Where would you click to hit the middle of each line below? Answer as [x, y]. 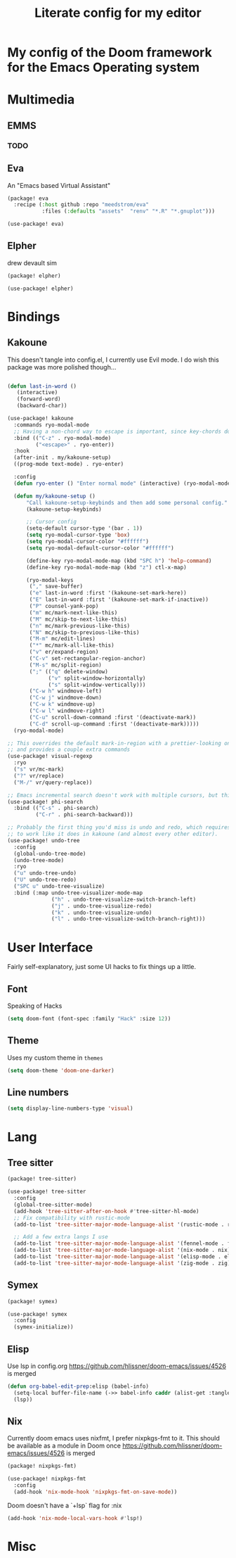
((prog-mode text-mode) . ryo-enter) [69, 464]
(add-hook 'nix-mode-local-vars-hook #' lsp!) [75, 1518]
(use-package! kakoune [40, 419]
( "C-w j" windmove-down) [65, 698]
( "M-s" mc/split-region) [65, 665]
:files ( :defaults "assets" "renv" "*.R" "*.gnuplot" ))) [129, 211]
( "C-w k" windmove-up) [63, 704]
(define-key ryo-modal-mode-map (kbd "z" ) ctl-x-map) [106, 567]
